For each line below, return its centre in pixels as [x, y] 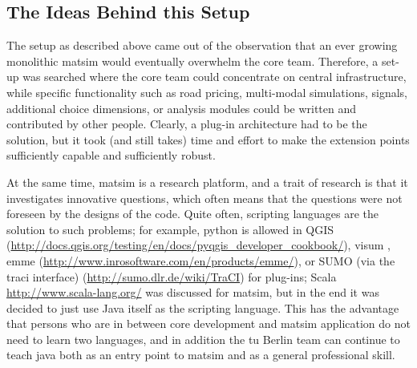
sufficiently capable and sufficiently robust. [111, 155]
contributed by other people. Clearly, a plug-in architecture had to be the [187, 124]
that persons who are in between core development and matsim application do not [208, 324]
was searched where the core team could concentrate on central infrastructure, [215, 77]
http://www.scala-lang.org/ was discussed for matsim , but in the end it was [193, 292]
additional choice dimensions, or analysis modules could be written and [182, 108]
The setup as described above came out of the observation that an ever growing [202, 45]
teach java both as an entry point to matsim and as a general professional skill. [201, 355]
